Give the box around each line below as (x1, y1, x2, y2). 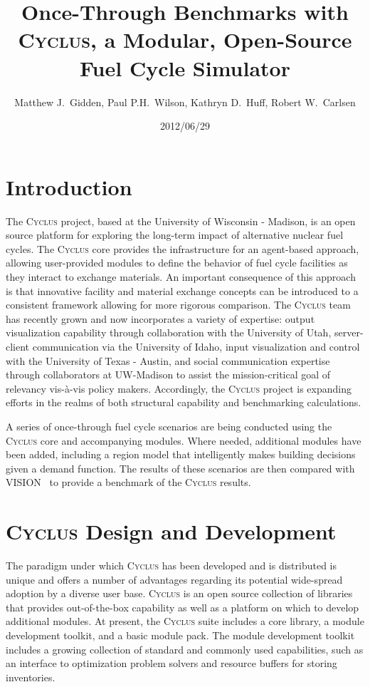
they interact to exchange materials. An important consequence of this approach (6, 269, 356, 284)
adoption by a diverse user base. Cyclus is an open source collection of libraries (6, 586, 353, 601)
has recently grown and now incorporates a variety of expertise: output (6, 311, 315, 326)
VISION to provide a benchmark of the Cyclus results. (6, 475, 251, 490)
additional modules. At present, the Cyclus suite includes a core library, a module (6, 614, 364, 629)
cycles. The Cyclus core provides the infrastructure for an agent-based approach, (6, 241, 359, 256)
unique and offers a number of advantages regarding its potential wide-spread (6, 572, 343, 587)
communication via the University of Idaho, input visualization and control (32, 339, 360, 353)
